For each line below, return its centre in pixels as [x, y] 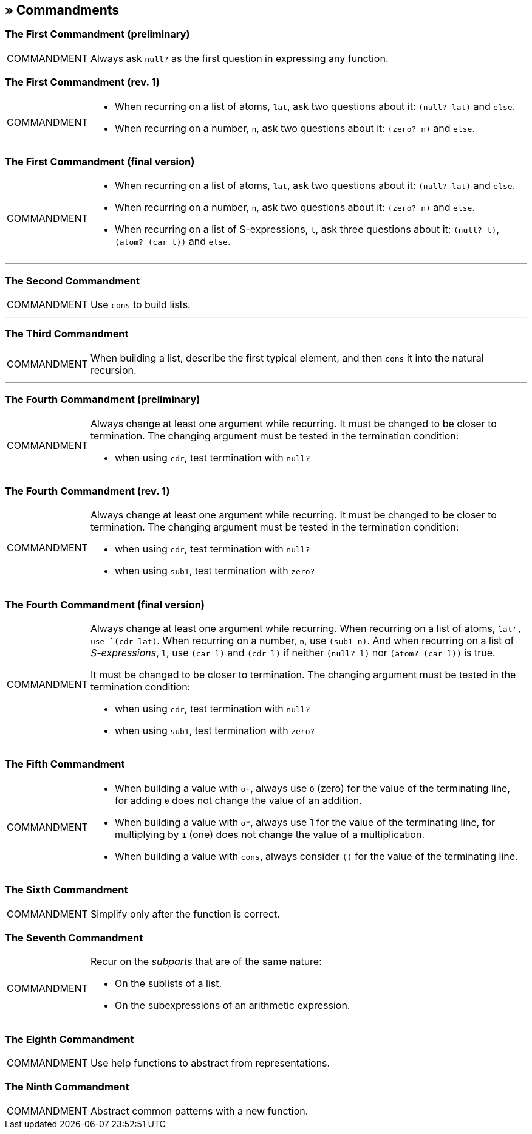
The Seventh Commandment [74, 937]
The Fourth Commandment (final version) [105, 604]
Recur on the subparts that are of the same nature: [206, 962]
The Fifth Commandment [65, 764]
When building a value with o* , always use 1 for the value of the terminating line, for [305, 822]
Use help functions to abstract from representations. [210, 1063]
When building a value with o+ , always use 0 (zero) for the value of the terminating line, [312, 788]
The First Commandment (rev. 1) [82, 82]
